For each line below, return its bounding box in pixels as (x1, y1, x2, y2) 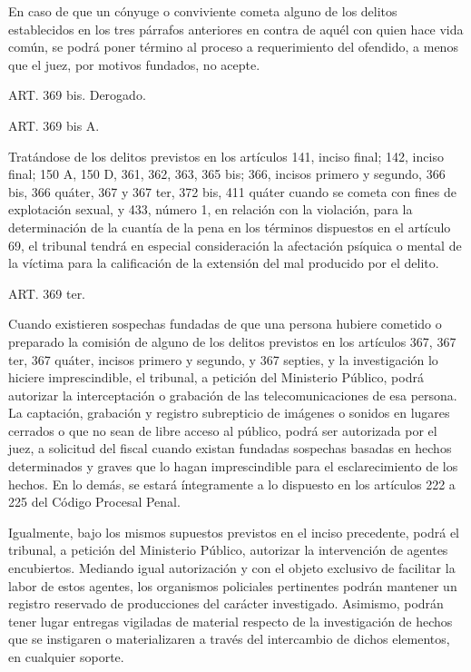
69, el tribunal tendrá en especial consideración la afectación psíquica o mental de (8, 235, 462, 254)
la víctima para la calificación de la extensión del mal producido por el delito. (8, 253, 439, 272)
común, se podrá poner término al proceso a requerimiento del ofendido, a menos (8, 37, 458, 56)
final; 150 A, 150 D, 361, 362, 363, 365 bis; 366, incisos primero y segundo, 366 (8, 164, 446, 183)
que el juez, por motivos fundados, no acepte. (8, 54, 260, 74)
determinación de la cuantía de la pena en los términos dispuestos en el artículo (8, 217, 451, 236)
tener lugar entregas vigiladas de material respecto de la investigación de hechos (8, 611, 453, 630)
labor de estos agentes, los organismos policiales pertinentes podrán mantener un (8, 576, 457, 595)
